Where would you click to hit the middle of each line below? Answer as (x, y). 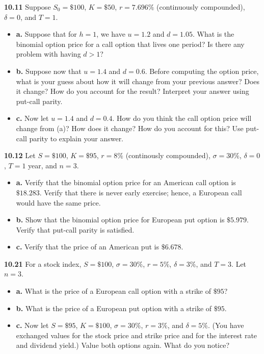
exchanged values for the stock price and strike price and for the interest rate (137, 335)
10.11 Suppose (28, 7)
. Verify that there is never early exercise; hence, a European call (141, 192)
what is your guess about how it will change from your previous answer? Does (138, 81)
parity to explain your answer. (76, 138)
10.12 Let (20, 155)
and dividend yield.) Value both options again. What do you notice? (123, 345)
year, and (43, 165)
